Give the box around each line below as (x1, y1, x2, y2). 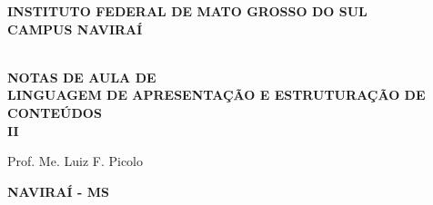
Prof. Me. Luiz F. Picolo (7, 151, 144, 171)
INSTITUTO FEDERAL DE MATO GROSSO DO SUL (7, 2, 368, 20)
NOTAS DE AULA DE (7, 67, 156, 86)
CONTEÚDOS (7, 102, 102, 122)
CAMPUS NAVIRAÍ (7, 19, 143, 38)
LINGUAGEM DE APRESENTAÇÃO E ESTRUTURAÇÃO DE (7, 85, 426, 104)
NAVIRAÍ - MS (7, 181, 109, 200)
